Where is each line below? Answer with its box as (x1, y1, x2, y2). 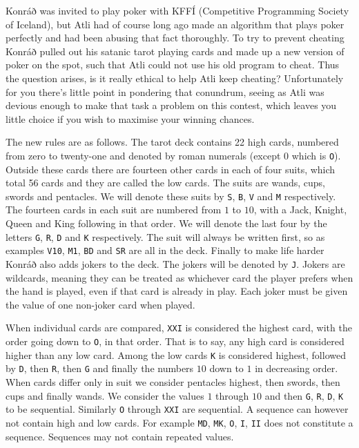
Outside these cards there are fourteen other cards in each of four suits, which (6, 162, 336, 176)
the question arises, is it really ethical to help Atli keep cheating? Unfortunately (6, 70, 344, 85)
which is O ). (291, 148, 341, 162)
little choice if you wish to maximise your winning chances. (6, 111, 255, 126)
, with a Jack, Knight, (253, 202, 347, 217)
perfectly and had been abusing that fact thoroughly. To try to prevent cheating (6, 30, 345, 45)
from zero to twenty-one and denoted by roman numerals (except (6, 148, 281, 162)
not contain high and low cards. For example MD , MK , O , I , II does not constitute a (6, 415, 353, 429)
